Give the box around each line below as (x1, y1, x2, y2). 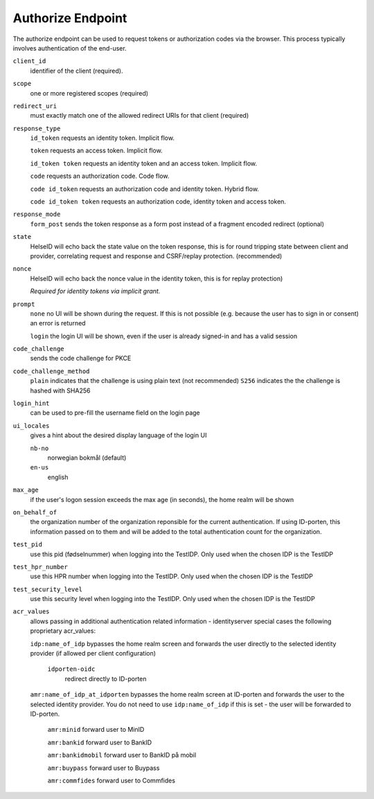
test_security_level (12, 585, 83, 593)
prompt (12, 300, 35, 308)
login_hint (12, 399, 50, 408)
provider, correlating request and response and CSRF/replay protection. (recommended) (30, 251, 283, 260)
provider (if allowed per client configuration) (30, 649, 156, 658)
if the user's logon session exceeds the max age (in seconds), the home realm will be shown (30, 495, 294, 503)
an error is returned (30, 319, 86, 327)
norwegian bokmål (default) (47, 454, 127, 462)
